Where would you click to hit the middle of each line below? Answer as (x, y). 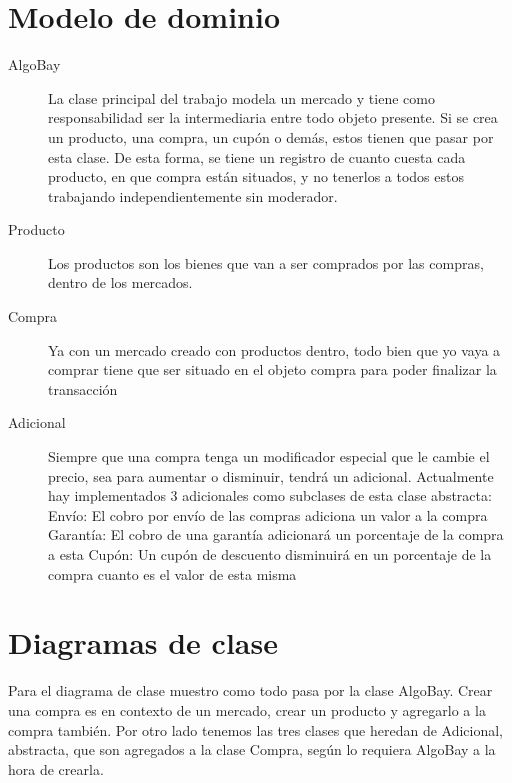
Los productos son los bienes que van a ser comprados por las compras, (266, 262)
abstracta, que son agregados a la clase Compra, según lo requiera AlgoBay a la (252, 749)
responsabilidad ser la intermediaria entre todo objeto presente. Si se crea (273, 117)
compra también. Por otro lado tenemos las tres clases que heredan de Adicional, (256, 729)
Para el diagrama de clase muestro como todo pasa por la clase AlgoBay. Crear (250, 690)
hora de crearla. (56, 768)
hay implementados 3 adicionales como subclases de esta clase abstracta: (270, 495)
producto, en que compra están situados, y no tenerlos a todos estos (256, 176)
